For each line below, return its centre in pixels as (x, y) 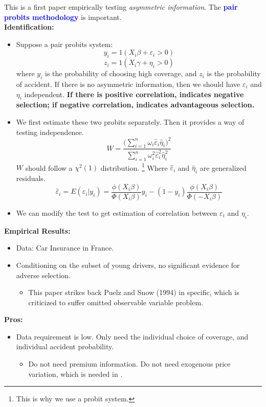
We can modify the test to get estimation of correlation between (117, 212)
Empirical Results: (37, 230)
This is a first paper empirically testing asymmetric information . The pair (121, 7)
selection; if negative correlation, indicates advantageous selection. (135, 105)
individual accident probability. (65, 346)
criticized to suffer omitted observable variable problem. (116, 302)
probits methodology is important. (63, 17)
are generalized (223, 167)
